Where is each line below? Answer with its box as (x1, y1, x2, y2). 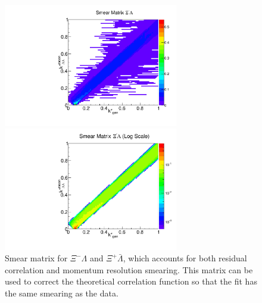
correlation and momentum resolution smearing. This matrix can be (5, 263, 253, 276)
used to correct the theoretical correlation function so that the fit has (5, 275, 257, 288)
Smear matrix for (5, 252, 68, 264)
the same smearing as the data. (5, 287, 118, 299)
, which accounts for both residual (123, 252, 247, 264)
